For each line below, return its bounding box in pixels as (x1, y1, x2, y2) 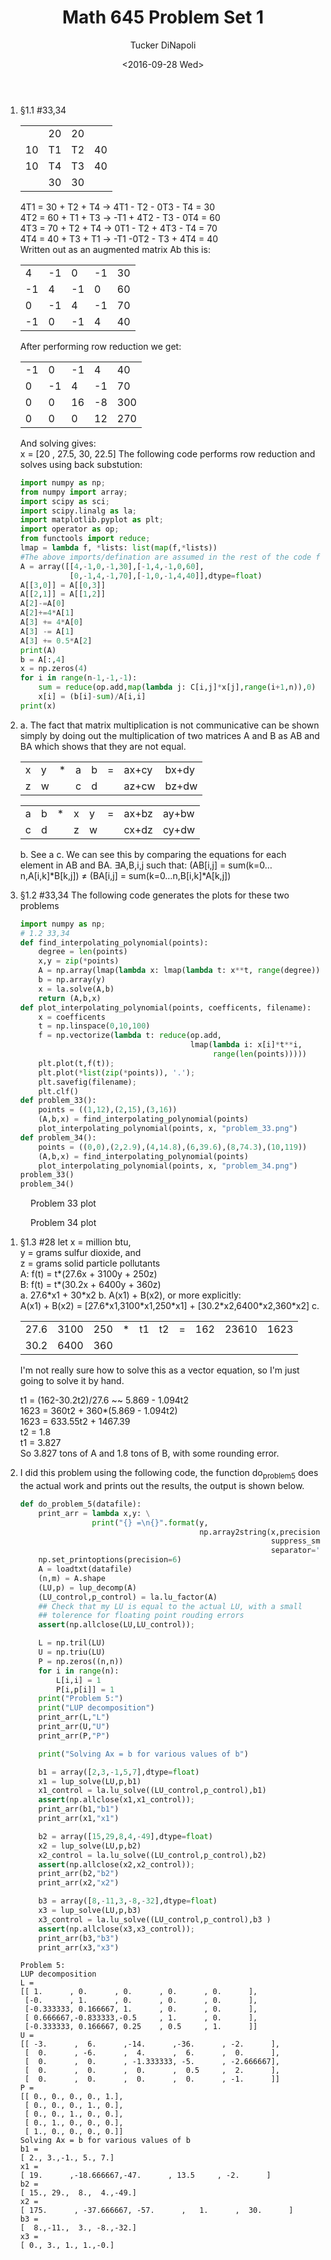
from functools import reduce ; (19, 534, 151, 544)
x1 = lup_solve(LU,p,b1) (38, 1776, 142, 1786)
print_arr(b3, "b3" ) (38, 1933, 120, 1943)
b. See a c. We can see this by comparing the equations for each (19, 848, 287, 860)
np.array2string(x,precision (199, 1527, 321, 1537)
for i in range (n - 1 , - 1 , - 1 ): (19, 673, 138, 683)
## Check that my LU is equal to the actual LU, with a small (38, 1601, 303, 1611)
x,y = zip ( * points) (38, 956, 120, 966)
